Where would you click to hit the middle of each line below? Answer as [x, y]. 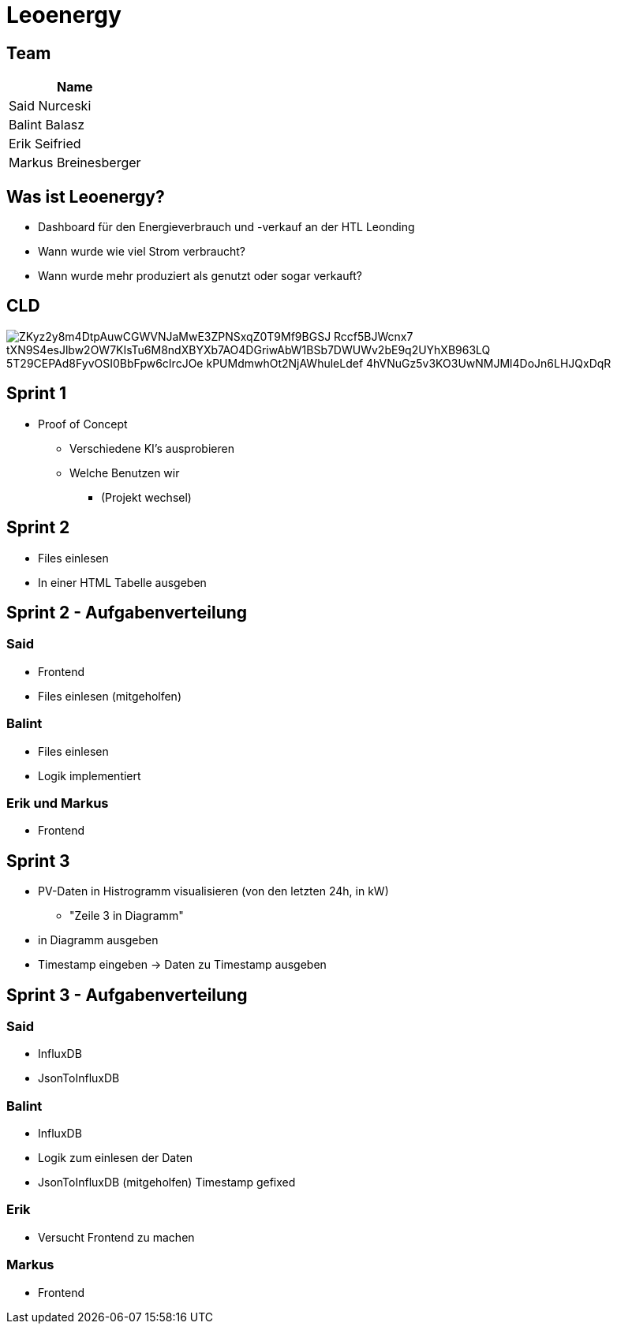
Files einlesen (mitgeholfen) [110, 696]
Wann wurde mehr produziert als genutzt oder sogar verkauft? [200, 276]
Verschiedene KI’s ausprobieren [152, 448]
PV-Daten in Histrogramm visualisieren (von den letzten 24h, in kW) [213, 891]
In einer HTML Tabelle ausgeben [122, 582]
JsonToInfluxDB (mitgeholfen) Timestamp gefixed [167, 1182]
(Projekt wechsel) [146, 497]
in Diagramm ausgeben [98, 940]
